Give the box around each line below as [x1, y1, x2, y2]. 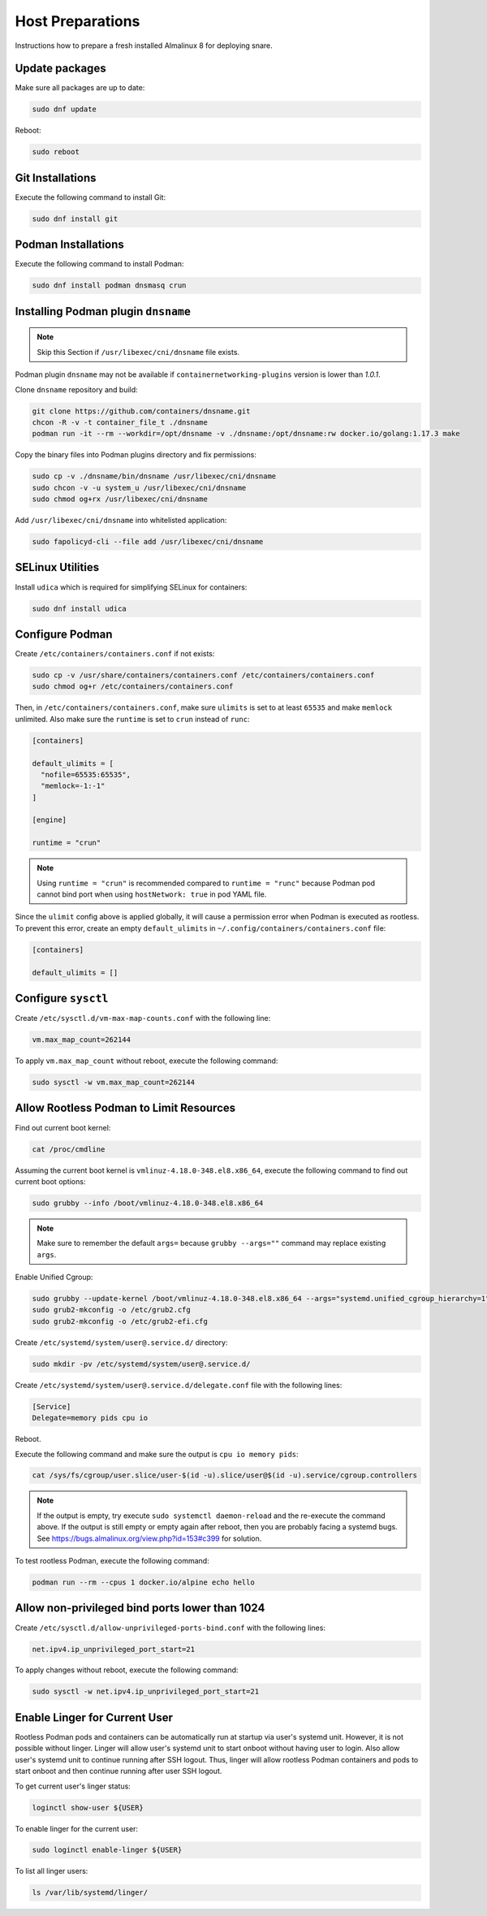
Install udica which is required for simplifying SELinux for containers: [15, 582, 248, 592]
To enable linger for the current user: [15, 1823, 138, 1833]
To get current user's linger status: [15, 1781, 131, 1791]
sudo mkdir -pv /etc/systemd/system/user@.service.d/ [32, 1359, 251, 1369]
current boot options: [15, 1176, 86, 1186]
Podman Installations [15, 238, 125, 252]
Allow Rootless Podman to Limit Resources [15, 1101, 236, 1115]
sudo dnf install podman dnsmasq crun [32, 281, 187, 290]
